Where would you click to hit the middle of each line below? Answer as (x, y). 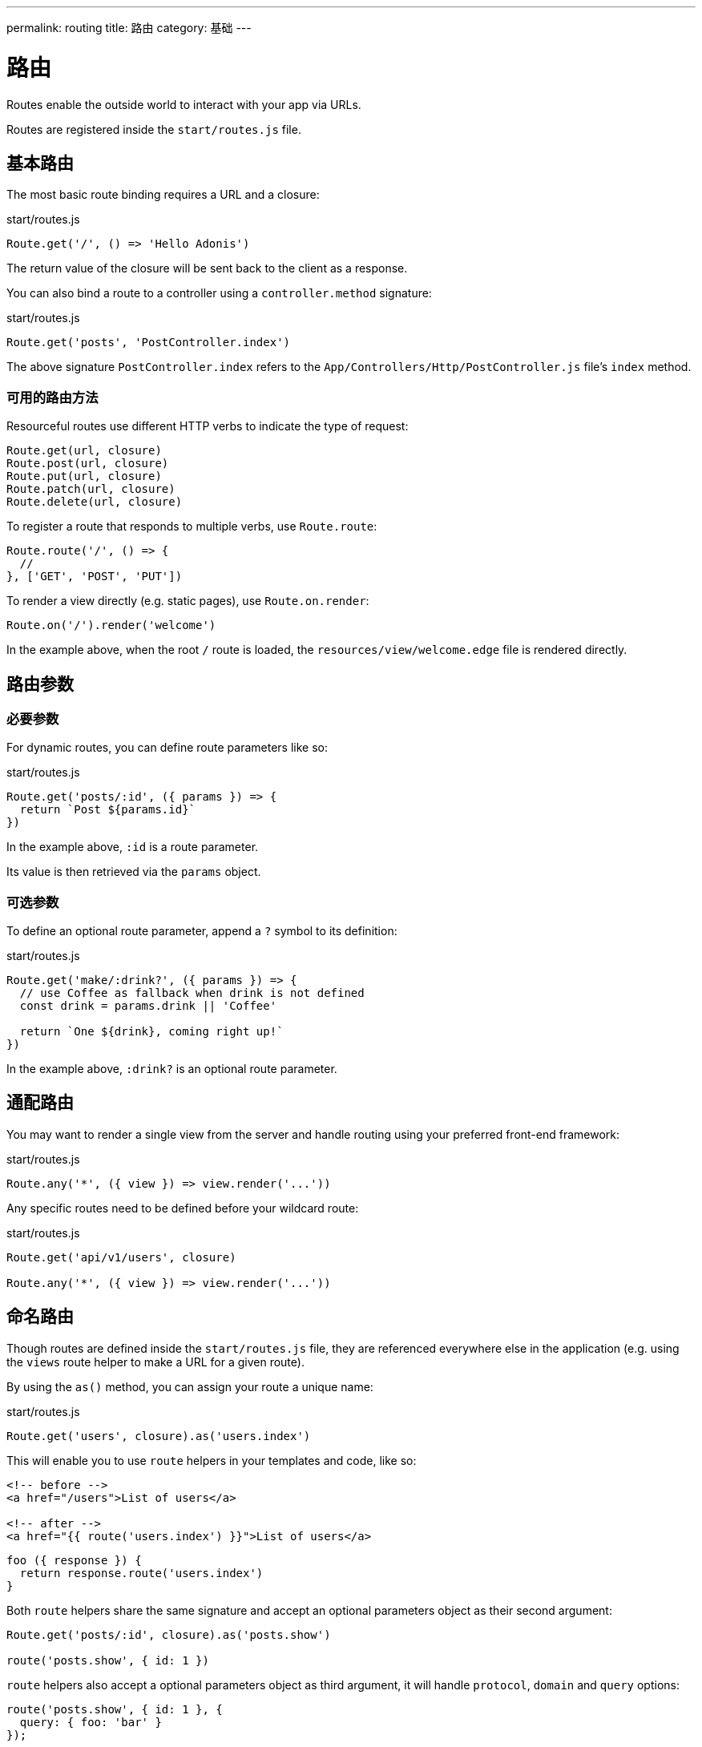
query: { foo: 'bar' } (91, 1722)
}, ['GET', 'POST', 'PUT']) (95, 577)
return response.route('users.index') (141, 1573)
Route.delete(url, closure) (95, 502)
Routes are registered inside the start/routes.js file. (154, 129)
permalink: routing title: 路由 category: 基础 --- (129, 28)
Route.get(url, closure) (84, 451)
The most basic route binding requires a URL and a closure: (163, 195)
